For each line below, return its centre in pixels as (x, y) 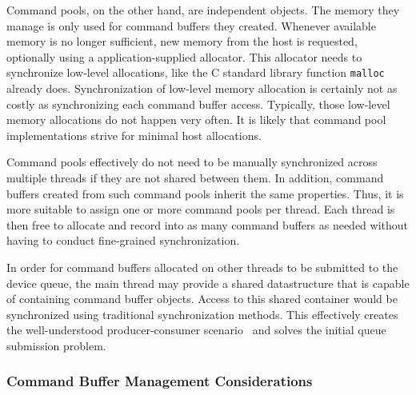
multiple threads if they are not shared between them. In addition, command (195, 178)
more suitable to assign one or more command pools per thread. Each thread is (201, 209)
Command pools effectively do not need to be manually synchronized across (192, 162)
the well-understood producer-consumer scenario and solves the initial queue (196, 330)
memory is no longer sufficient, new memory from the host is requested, (182, 41)
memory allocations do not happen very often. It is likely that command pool (196, 120)
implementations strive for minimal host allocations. (134, 135)
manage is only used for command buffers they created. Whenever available (191, 25)
